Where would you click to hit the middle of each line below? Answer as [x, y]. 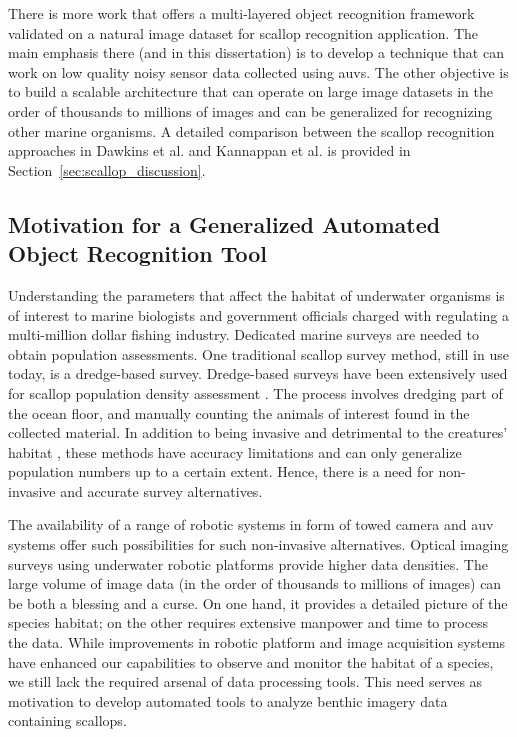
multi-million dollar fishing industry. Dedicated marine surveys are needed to [243, 334]
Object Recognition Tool [137, 253]
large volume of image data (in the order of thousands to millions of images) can [255, 583]
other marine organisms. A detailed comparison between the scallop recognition [251, 130]
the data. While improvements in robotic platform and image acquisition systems [257, 642]
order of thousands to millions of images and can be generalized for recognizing [250, 110]
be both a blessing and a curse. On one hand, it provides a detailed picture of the [258, 602]
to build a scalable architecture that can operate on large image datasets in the [250, 91]
